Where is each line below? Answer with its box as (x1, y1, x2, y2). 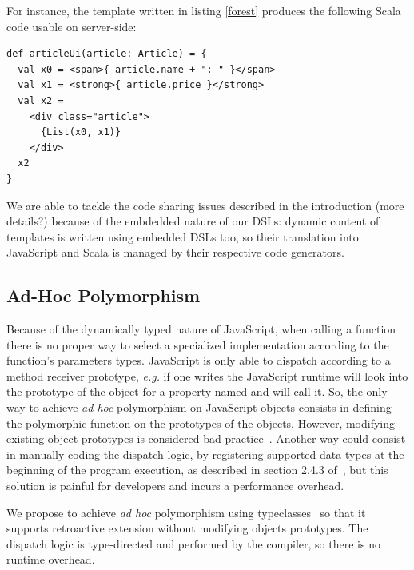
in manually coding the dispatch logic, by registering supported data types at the (6, 445, 404, 462)
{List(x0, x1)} (40, 126, 121, 138)
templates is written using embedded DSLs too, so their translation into (6, 228, 359, 245)
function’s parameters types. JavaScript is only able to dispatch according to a (6, 352, 391, 369)
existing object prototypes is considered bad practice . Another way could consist (6, 430, 406, 447)
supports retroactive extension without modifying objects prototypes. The (6, 520, 368, 536)
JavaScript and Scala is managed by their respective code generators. (6, 244, 344, 261)
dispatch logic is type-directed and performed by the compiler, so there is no (6, 535, 380, 552)
